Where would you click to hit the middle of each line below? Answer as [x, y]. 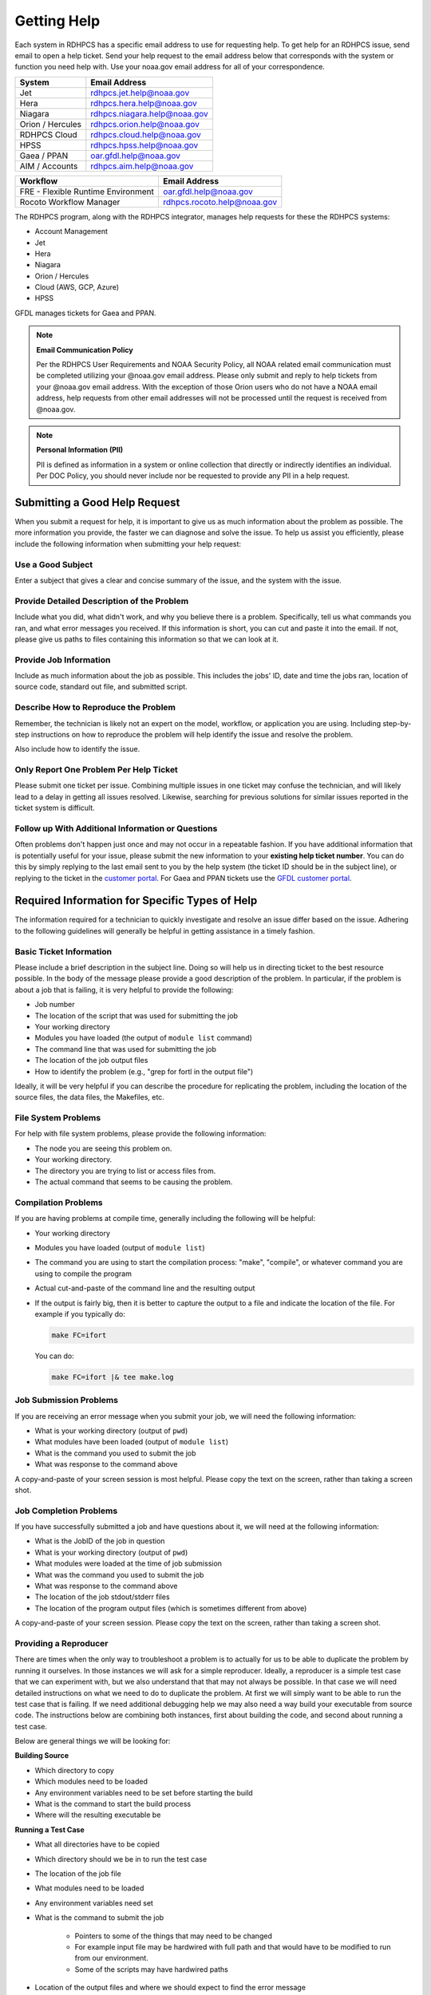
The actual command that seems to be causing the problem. [134, 1182]
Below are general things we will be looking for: [93, 1741]
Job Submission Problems [67, 1400]
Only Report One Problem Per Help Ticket [97, 770]
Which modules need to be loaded [91, 1782]
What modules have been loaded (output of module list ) [132, 1442]
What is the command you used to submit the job [115, 1453]
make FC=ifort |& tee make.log [113, 1377]
